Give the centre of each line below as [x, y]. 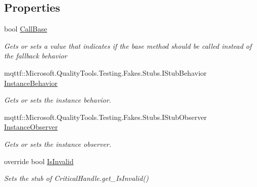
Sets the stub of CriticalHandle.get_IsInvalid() [76, 178]
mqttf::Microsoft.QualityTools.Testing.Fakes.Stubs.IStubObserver [106, 117]
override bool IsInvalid [39, 161]
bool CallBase [26, 29]
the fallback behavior [36, 56]
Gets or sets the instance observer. [58, 144]
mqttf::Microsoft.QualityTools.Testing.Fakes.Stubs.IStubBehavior [105, 72]
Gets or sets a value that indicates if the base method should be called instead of [128, 45]
